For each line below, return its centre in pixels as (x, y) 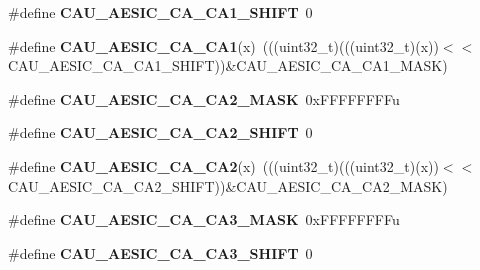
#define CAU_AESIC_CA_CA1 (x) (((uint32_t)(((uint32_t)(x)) (223, 45)
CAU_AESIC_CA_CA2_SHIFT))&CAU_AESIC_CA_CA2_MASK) (228, 185)
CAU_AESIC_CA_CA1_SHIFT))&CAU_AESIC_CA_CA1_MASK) (228, 65)
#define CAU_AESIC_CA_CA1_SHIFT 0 (160, 12)
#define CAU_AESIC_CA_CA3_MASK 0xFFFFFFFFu (204, 219)
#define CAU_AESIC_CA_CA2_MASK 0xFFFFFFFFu (204, 98)
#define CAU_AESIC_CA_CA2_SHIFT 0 (160, 132)
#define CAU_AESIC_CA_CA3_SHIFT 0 (160, 252)
